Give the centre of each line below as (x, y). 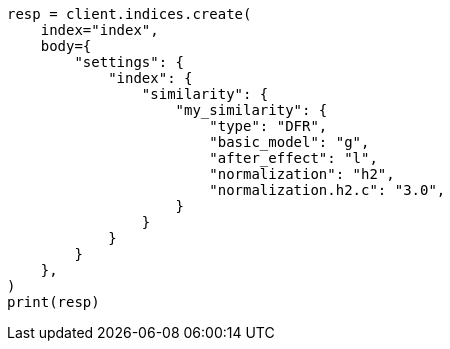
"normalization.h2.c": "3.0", (327, 190)
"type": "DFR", (268, 126)
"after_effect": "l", (293, 158)
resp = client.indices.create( (129, 14)
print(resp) (53, 302)
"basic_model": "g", (289, 142)
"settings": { (129, 62)
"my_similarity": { (251, 110)
